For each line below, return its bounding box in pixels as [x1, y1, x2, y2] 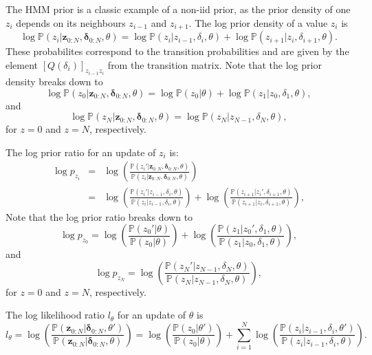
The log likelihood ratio [6, 308, 105, 322]
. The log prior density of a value [188, 15, 328, 30]
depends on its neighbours [16, 15, 126, 30]
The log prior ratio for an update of [6, 144, 156, 159]
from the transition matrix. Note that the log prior [107, 57, 322, 72]
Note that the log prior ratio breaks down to [6, 209, 193, 224]
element [6, 57, 39, 72]
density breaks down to [6, 74, 103, 89]
